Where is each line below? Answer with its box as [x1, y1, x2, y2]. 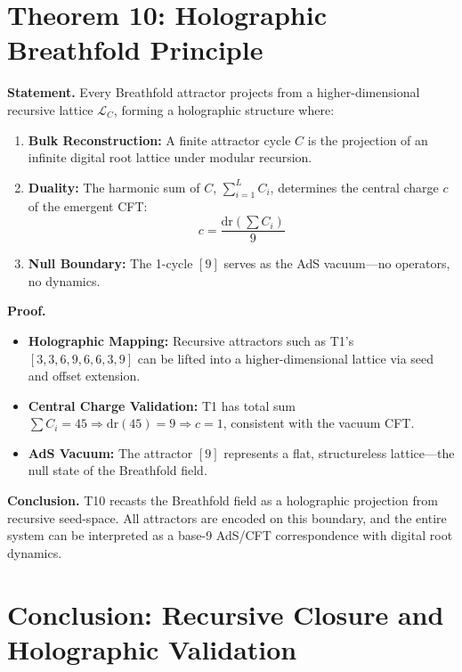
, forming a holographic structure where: [113, 100, 335, 119]
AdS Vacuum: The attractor [28, 443, 193, 462]
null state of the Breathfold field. [28, 461, 207, 479]
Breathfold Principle [7, 31, 263, 68]
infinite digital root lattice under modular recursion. [28, 148, 312, 167]
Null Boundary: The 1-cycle [28, 254, 193, 273]
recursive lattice [7, 100, 93, 119]
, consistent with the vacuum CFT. [223, 414, 415, 432]
